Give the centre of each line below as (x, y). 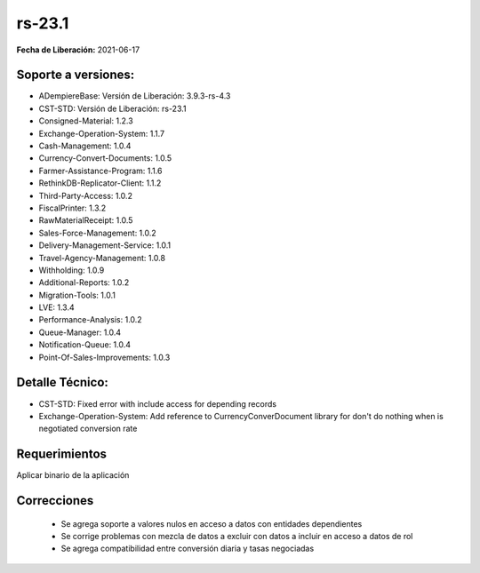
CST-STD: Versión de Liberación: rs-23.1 (112, 108)
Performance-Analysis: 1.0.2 (90, 320)
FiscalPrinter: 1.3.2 (72, 208)
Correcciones (55, 501)
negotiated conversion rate (88, 429)
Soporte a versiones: (76, 75)
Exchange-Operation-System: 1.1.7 (102, 133)
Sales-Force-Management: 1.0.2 (98, 233)
